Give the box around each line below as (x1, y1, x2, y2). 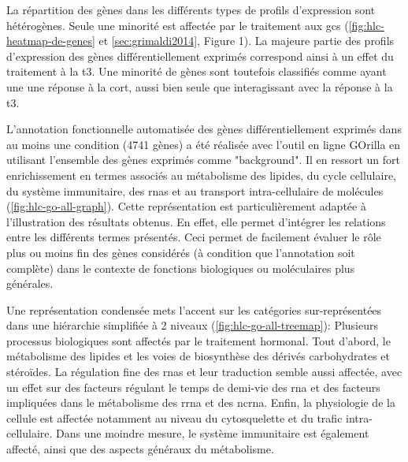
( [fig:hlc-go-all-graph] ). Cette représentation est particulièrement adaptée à (6, 198, 366, 214)
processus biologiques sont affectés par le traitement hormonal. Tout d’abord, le (6, 332, 391, 348)
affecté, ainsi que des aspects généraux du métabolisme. (6, 441, 274, 457)
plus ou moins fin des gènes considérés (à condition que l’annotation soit (6, 244, 355, 260)
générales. (6, 275, 54, 292)
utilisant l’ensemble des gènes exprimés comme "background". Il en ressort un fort (6, 151, 400, 168)
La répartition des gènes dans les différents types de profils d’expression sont (6, 2, 376, 17)
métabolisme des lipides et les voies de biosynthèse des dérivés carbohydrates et (6, 348, 390, 364)
